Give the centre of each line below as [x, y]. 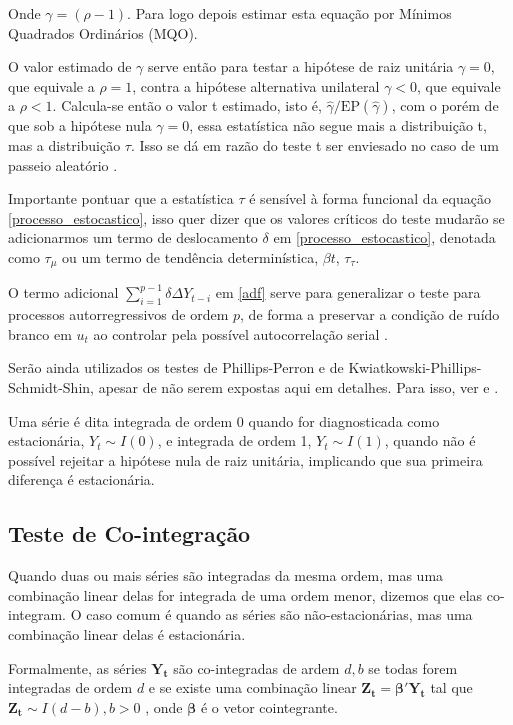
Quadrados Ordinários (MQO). [103, 32]
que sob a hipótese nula [80, 125]
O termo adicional [63, 292]
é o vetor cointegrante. [269, 706]
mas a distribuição [64, 144]
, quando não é [430, 440]
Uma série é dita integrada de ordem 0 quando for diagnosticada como [224, 420]
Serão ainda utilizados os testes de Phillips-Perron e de [176, 367]
